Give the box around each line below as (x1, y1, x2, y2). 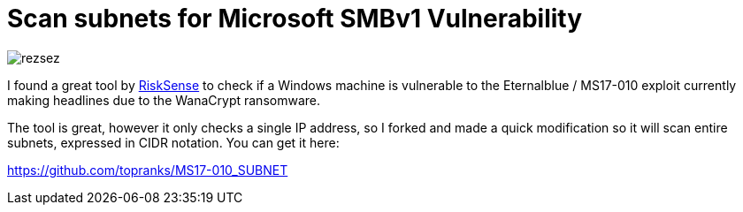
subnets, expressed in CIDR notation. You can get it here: (7, 134, 340, 150)
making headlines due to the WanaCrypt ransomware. (7, 92, 320, 108)
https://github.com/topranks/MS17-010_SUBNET (7, 162, 288, 178)
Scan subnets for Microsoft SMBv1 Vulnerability (7, 4, 583, 34)
